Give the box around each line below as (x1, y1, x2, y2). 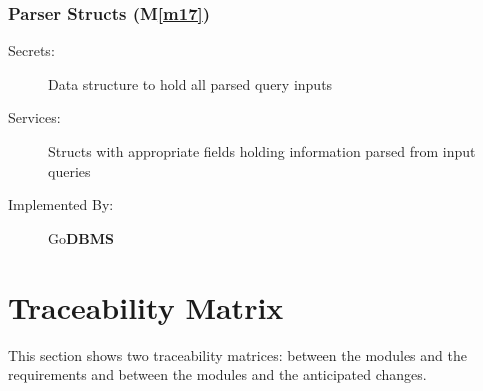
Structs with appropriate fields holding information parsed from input (48, 141, 476, 161)
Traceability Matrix (8, 286, 284, 327)
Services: (8, 107, 61, 128)
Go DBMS (48, 227, 115, 248)
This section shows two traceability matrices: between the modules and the (8, 344, 467, 365)
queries (48, 160, 91, 181)
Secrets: (8, 40, 55, 61)
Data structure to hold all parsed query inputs (48, 73, 333, 94)
